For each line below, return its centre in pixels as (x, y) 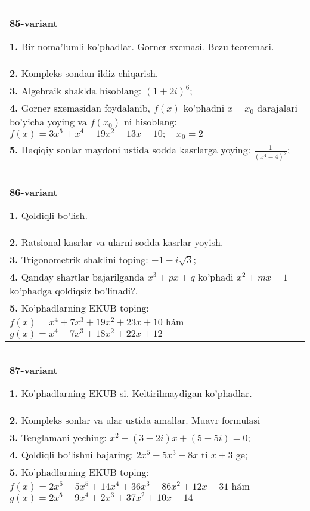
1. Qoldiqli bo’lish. (49, 215)
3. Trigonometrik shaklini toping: (79, 259)
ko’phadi (216, 276)
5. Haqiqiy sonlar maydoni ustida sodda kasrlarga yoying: (130, 149)
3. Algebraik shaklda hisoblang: (76, 90)
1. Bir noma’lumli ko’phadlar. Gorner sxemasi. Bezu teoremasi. (142, 46)
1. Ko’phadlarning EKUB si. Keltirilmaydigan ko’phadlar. (131, 393)
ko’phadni (204, 108)
